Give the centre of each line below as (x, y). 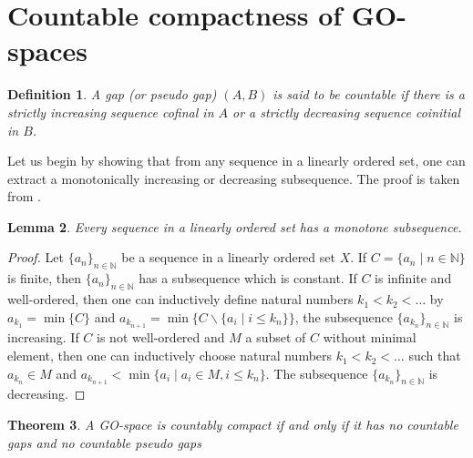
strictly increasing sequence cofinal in (111, 112)
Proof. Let (36, 257)
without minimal (370, 337)
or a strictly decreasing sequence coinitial (347, 112)
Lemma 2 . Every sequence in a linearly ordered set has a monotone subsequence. (235, 226)
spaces (48, 51)
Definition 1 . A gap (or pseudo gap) (112, 94)
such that (435, 356)
